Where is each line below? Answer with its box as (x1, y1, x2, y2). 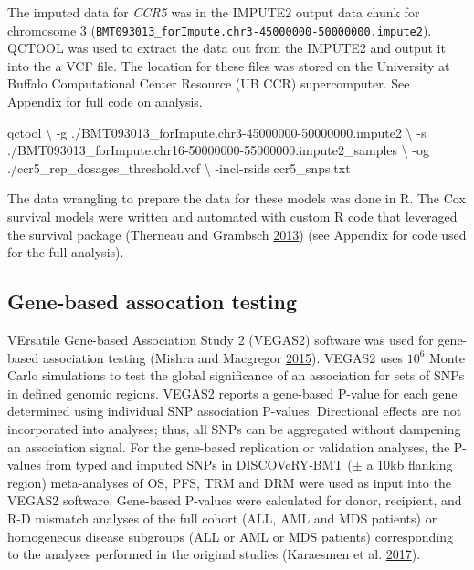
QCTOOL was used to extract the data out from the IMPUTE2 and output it (7, 38, 446, 57)
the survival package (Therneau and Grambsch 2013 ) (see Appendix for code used (7, 224, 467, 244)
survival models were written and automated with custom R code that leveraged (7, 207, 458, 225)
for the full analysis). (7, 243, 124, 262)
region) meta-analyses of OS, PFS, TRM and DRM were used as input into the (7, 472, 451, 492)
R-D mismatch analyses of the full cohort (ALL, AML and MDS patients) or (7, 508, 437, 527)
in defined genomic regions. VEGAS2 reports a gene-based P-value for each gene (7, 383, 458, 402)
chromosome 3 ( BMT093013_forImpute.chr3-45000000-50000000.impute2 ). (7, 20, 432, 39)
